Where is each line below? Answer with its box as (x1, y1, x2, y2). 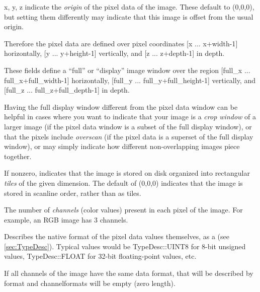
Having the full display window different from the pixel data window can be (4, 101, 238, 112)
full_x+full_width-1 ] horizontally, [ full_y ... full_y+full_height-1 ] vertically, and (4, 75, 255, 85)
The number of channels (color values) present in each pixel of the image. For (4, 204, 243, 215)
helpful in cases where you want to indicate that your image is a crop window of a (4, 111, 256, 122)
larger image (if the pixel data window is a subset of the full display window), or (4, 121, 252, 131)
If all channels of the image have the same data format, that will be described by (4, 268, 253, 278)
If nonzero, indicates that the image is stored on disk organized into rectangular (4, 168, 250, 178)
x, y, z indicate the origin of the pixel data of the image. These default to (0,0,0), (4, 2, 254, 12)
